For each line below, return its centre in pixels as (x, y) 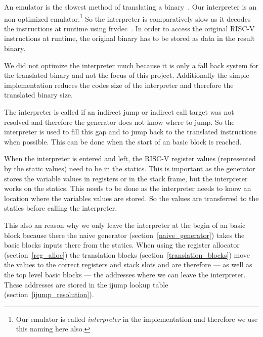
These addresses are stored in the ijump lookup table (86, 284)
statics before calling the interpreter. (61, 208)
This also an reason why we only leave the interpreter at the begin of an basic (125, 225)
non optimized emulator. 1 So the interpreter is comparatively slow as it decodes (127, 18)
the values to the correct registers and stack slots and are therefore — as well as (128, 264)
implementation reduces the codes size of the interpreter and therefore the (119, 85)
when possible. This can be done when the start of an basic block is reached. (123, 141)
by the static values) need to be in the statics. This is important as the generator (130, 168)
